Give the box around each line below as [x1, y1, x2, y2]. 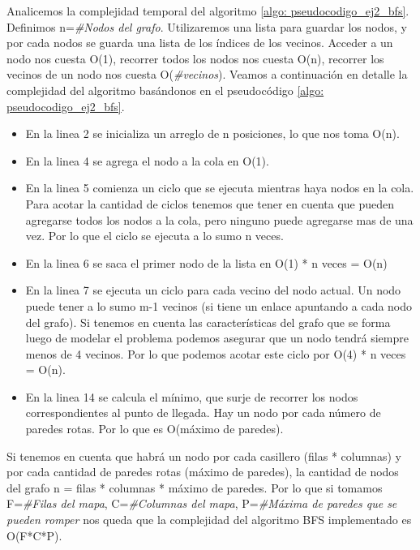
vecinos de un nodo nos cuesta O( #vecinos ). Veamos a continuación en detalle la [6, 66, 408, 83]
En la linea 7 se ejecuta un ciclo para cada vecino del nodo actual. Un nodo [25, 281, 401, 299]
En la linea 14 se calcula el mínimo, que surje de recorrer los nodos [25, 388, 358, 405]
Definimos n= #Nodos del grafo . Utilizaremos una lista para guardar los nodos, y [6, 18, 407, 35]
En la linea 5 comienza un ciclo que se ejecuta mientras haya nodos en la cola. [25, 179, 414, 196]
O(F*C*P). [6, 526, 62, 544]
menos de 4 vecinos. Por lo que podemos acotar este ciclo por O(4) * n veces [25, 345, 406, 362]
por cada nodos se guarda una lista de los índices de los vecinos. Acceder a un [6, 34, 393, 51]
